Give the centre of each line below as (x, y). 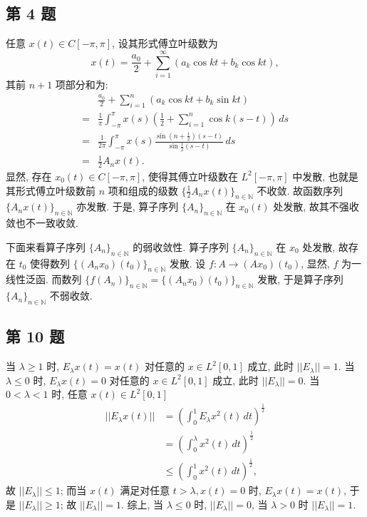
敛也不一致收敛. (42, 223)
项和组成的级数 (143, 190)
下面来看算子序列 (46, 246)
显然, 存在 (29, 176)
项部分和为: (82, 84)
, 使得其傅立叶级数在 (190, 176)
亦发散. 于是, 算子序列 (128, 206)
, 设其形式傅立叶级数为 (165, 43)
